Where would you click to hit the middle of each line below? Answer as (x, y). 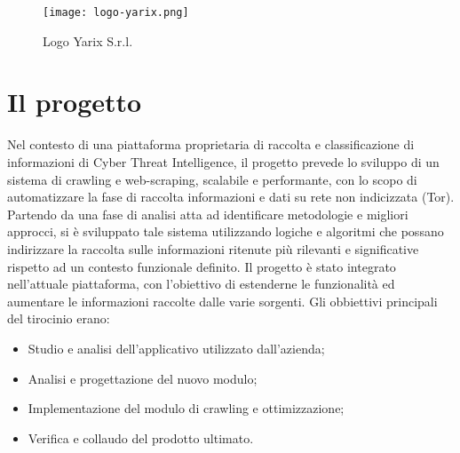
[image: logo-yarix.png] (116, 12)
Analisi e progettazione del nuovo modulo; (143, 378)
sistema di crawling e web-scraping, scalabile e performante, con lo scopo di (212, 179)
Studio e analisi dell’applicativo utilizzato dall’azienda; (176, 348)
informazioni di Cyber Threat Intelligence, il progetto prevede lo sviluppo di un (223, 161)
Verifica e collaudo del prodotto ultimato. (141, 437)
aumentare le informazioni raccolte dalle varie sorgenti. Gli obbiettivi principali (222, 301)
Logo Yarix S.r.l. (88, 40)
